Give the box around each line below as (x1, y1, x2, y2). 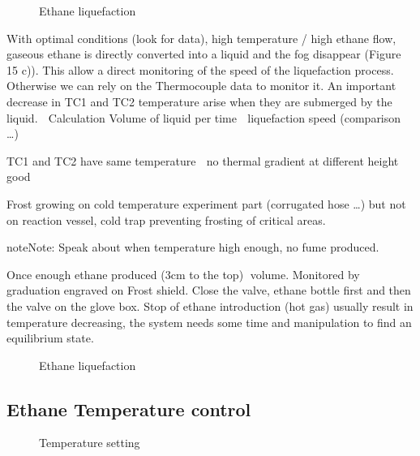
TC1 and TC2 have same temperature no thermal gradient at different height (6, 152, 399, 169)
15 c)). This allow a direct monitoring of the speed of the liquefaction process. (6, 61, 394, 78)
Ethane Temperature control (6, 396, 251, 421)
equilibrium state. (6, 329, 94, 346)
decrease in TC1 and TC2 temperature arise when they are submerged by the (6, 92, 392, 110)
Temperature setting (39, 434, 140, 451)
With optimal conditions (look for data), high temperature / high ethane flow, (6, 29, 396, 46)
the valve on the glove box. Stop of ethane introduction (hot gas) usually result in (6, 297, 414, 314)
